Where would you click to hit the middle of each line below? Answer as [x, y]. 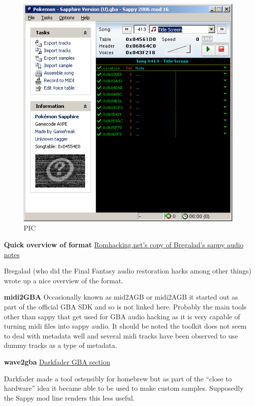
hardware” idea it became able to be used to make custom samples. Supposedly [124, 388]
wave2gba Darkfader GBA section [57, 361]
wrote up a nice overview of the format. [64, 280]
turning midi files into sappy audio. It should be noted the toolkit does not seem [125, 326]
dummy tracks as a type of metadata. [61, 345]
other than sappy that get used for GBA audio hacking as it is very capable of [122, 316]
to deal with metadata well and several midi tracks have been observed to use [121, 335]
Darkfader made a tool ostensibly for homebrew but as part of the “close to [118, 378]
